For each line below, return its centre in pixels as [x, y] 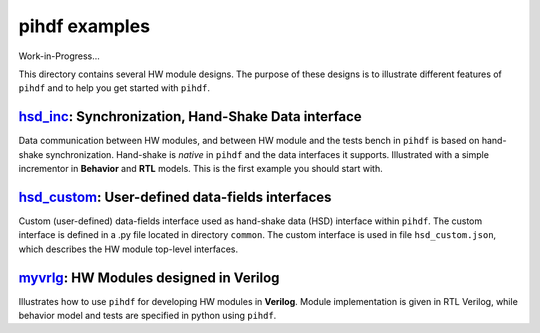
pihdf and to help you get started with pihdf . [114, 88]
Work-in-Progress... [59, 56]
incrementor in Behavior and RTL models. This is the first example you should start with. [201, 169]
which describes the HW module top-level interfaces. [128, 249]
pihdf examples [84, 26]
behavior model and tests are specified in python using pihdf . [147, 315]
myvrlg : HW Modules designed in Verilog [149, 277]
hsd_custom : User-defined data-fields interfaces [175, 196]
